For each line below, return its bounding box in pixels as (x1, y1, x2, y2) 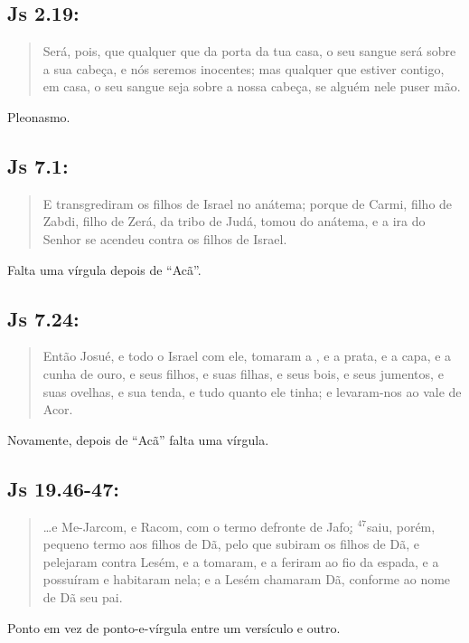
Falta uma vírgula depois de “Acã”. (7, 260, 202, 279)
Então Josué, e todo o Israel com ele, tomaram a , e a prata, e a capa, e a (42, 346, 452, 365)
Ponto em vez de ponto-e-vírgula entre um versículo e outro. (7, 618, 341, 637)
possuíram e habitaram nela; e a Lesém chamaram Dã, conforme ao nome (42, 570, 451, 589)
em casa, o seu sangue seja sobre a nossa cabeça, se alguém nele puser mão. (42, 77, 461, 96)
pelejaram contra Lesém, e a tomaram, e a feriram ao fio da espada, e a (42, 552, 439, 571)
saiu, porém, (366, 516, 436, 535)
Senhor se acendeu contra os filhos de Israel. (42, 229, 287, 248)
